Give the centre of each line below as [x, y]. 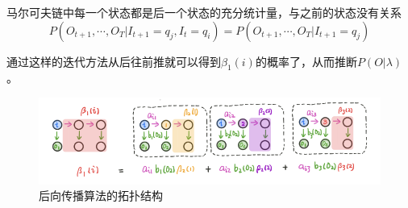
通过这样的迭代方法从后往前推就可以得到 [114, 61]
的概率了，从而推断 [306, 61]
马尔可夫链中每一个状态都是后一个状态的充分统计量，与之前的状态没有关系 [204, 12]
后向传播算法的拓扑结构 [101, 196]
